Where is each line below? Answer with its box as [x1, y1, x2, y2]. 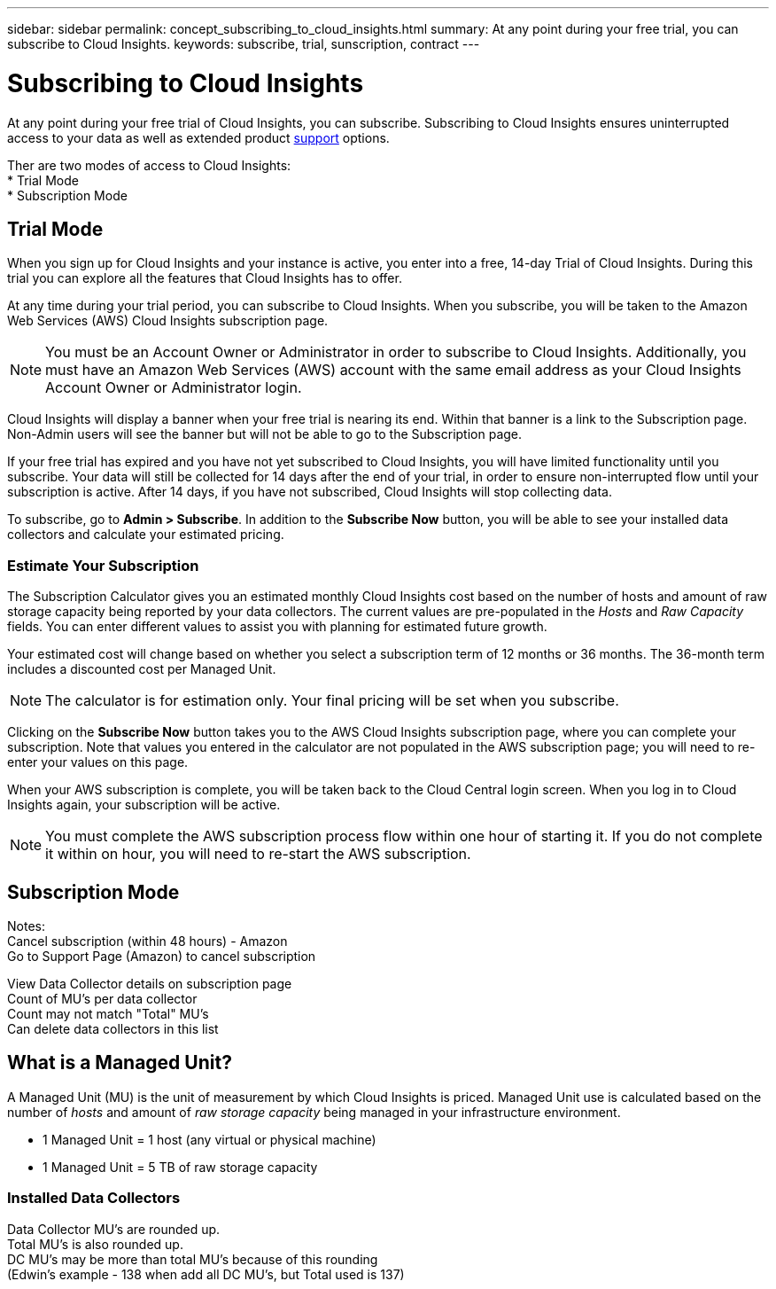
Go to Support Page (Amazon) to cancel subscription [7, 948, 316, 964]
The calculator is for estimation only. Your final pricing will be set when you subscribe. [45, 691, 619, 710]
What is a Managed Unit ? [7, 1051, 232, 1074]
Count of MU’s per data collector [7, 990, 198, 1006]
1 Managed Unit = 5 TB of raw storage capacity [43, 1159, 318, 1175]
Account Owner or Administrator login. [45, 379, 302, 397]
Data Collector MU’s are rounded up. [7, 1221, 221, 1237]
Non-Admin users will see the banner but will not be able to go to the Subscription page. [7, 426, 523, 442]
